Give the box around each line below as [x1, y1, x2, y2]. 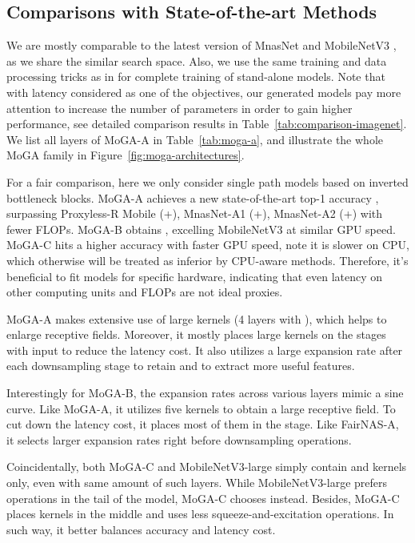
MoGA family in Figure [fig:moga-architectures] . [6, 147, 245, 163]
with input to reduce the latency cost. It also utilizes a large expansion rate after [6, 341, 403, 358]
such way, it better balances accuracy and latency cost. [6, 521, 276, 537]
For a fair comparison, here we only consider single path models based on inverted [6, 173, 409, 190]
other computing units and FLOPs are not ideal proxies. [6, 284, 283, 300]
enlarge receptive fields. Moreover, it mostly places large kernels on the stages [6, 326, 386, 343]
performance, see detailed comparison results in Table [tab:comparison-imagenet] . [6, 115, 407, 132]
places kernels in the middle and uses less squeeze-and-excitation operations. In [6, 505, 394, 522]
